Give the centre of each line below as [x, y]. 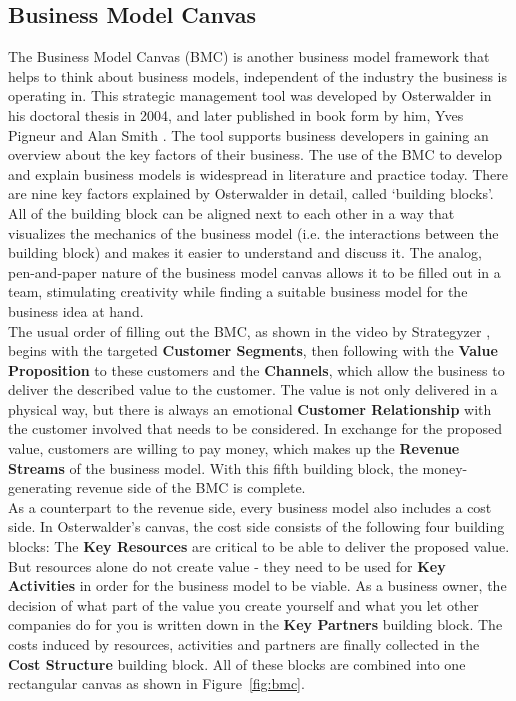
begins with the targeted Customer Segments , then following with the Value [253, 350]
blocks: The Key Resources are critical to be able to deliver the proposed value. [259, 546]
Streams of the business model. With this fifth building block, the [213, 467]
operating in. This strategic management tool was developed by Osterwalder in [250, 95]
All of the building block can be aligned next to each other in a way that [231, 212]
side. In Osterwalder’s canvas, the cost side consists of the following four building [256, 526]
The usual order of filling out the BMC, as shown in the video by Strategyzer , [249, 330]
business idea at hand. [76, 310]
